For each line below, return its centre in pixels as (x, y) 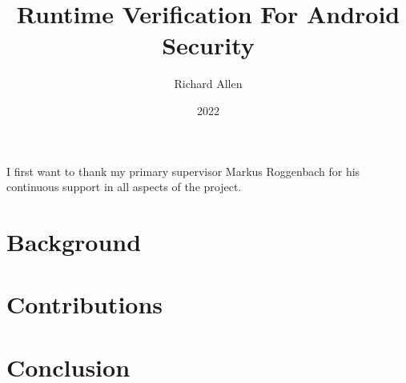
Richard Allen (208, 84)
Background (74, 241)
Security (208, 45)
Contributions (85, 304)
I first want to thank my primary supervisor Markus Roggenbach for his (183, 171)
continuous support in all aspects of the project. (124, 187)
